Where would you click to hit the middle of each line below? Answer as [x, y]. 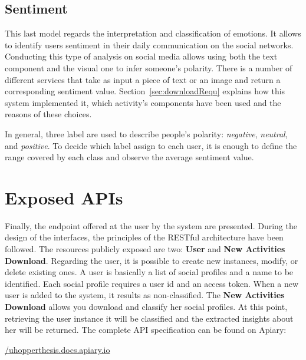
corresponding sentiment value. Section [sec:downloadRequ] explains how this [145, 91]
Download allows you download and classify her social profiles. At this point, [146, 307]
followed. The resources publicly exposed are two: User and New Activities [145, 249]
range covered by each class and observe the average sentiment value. [129, 157]
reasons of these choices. [48, 114]
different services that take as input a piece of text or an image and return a [143, 79]
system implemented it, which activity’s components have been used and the [143, 102]
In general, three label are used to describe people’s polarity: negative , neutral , [146, 133]
